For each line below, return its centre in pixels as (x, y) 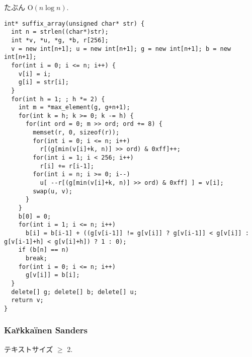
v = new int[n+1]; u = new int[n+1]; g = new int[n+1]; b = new (121, 49)
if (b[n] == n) (44, 250)
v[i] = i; (35, 74)
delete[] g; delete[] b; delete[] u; (74, 292)
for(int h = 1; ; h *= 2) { (58, 99)
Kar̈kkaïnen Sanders (46, 330)
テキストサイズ (29, 349)
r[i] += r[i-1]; (67, 166)
